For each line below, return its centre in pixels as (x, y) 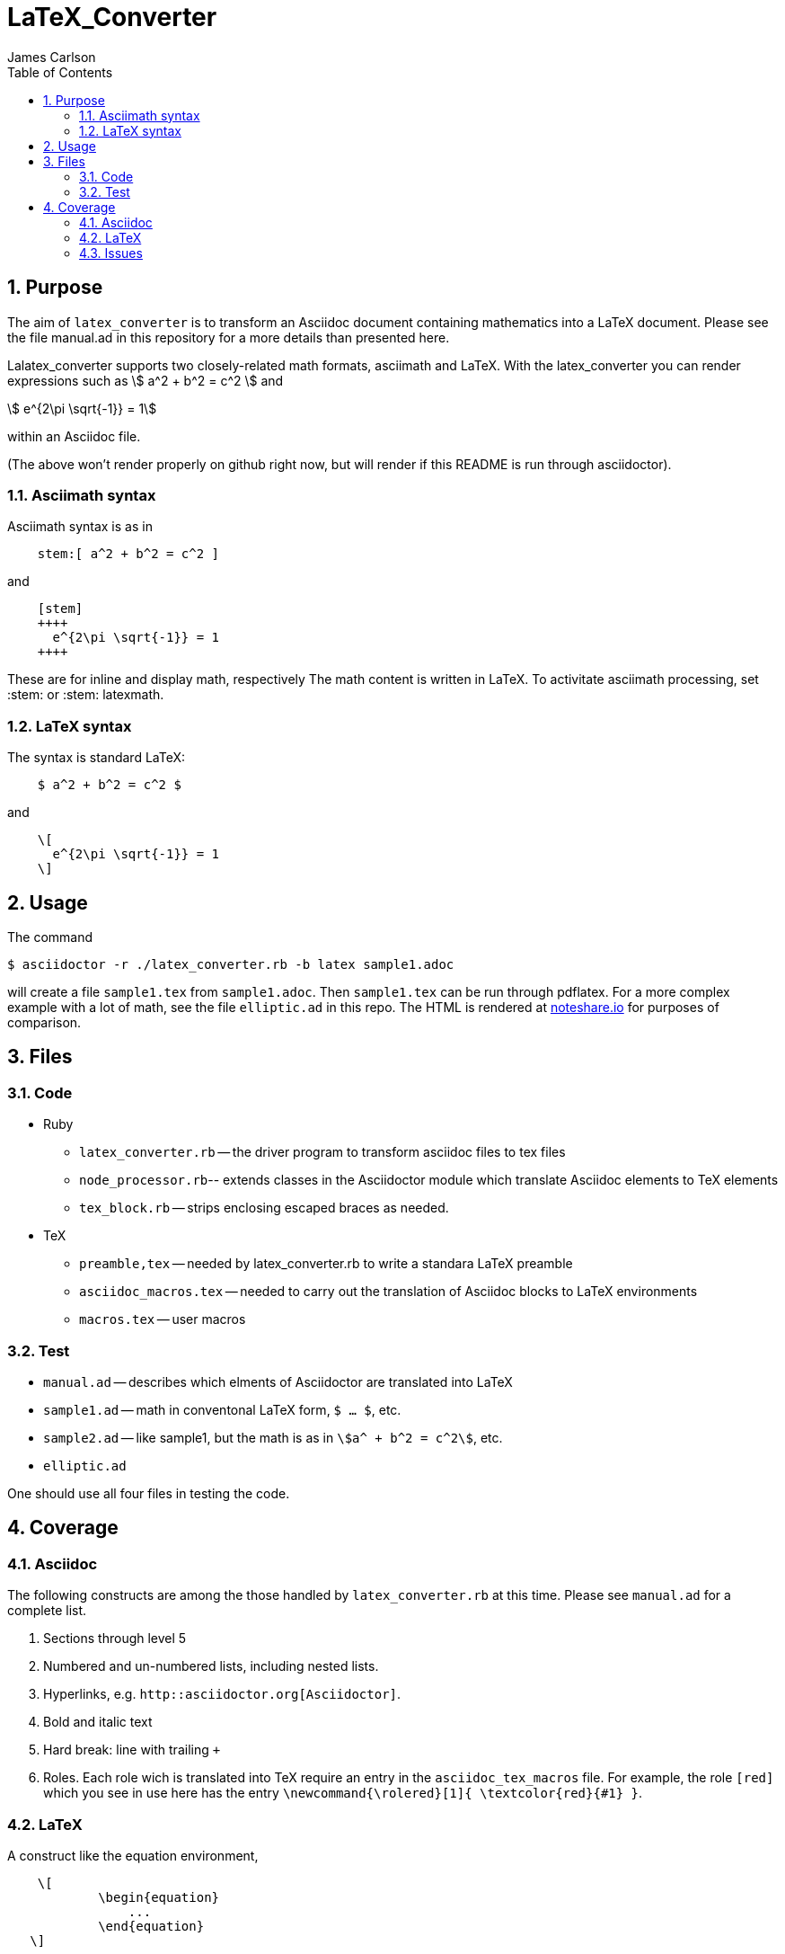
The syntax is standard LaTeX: (97, 758)
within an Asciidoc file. (74, 436)
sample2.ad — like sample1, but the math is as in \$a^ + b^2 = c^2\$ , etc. (273, 1437)
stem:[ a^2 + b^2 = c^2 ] (128, 554)
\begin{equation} (159, 1897)
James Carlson (52, 57)
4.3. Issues (111, 253)
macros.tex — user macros (163, 1319)
